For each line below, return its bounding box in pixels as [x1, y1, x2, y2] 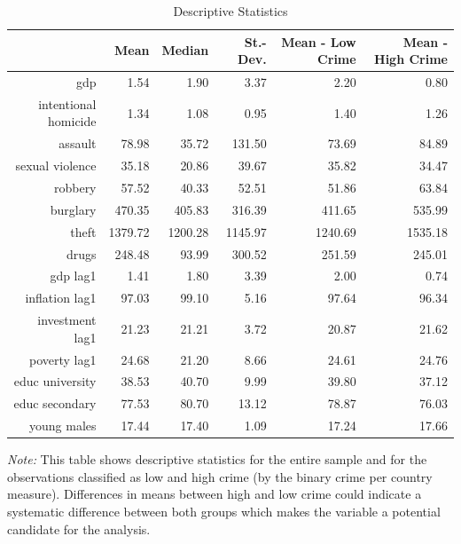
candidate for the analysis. [7, 519, 151, 538]
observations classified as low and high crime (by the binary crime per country [7, 467, 433, 485]
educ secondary [13, 394, 97, 413]
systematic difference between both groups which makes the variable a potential [7, 501, 441, 520]
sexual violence [15, 156, 97, 175]
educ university [13, 372, 97, 390]
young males [28, 416, 97, 435]
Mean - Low [281, 32, 356, 51]
